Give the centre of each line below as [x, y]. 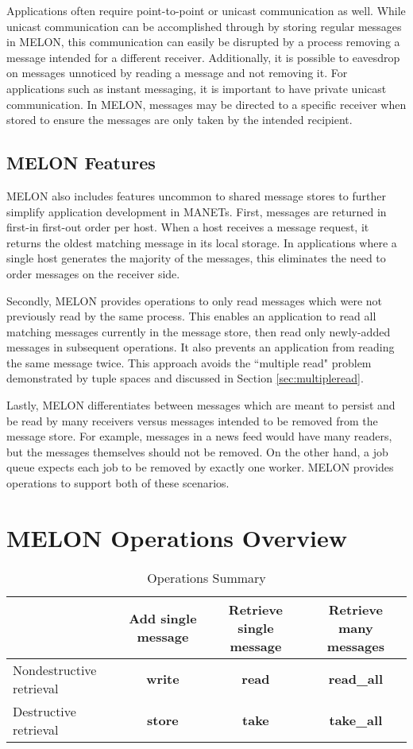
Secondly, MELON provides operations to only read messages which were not [195, 300]
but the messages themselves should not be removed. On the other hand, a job [197, 451]
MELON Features [81, 163]
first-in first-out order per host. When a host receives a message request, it [188, 227]
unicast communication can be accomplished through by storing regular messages [204, 26]
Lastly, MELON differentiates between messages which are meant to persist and [201, 405]
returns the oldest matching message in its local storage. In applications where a [202, 242]
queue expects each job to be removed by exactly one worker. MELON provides [200, 467]
